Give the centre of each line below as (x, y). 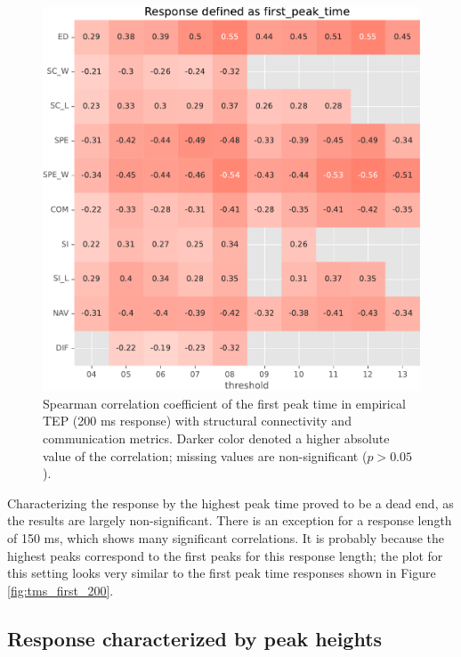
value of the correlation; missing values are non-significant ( (205, 455)
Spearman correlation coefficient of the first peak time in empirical (224, 403)
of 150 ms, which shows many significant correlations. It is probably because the (226, 537)
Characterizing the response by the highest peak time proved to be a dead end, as (230, 503)
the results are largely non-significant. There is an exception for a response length (230, 520)
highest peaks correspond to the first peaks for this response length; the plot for (225, 555)
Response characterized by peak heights (195, 638)
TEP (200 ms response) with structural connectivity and (197, 421)
